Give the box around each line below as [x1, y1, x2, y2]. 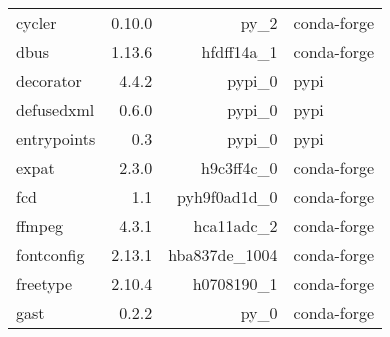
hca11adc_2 [193, 214, 278, 237]
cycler [16, 11, 57, 34]
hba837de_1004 [168, 243, 278, 266]
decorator [16, 69, 82, 92]
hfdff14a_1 [201, 40, 278, 63]
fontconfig [16, 243, 85, 266]
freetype [16, 272, 73, 295]
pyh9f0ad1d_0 [177, 185, 278, 208]
